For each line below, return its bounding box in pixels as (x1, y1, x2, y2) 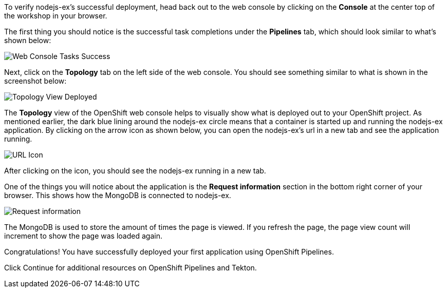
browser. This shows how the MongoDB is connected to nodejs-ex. (4, 191, 231, 200)
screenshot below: (4, 76, 67, 85)
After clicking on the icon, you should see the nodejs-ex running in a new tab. (4, 166, 266, 175)
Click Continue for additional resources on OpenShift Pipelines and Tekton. (4, 263, 257, 272)
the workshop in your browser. (4, 11, 107, 20)
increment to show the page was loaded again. (4, 231, 162, 240)
